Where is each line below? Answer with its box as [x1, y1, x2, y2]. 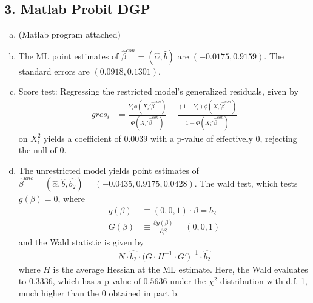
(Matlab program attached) [18, 28, 121, 41]
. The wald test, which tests [194, 177, 298, 190]
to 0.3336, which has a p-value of [18, 275, 141, 287]
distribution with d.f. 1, [220, 275, 308, 287]
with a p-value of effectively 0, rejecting [150, 132, 297, 144]
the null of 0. [18, 144, 67, 156]
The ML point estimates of [18, 49, 119, 62]
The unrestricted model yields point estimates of [18, 164, 199, 176]
